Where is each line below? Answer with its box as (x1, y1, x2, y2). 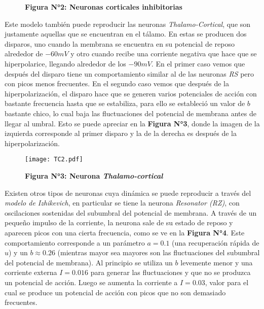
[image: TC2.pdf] (25, 156, 83, 163)
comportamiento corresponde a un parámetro (5, 237, 145, 248)
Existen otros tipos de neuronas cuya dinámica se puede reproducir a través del (5, 187, 251, 198)
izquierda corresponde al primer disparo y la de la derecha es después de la (5, 128, 237, 139)
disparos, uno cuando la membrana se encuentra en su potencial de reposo (5, 38, 235, 49)
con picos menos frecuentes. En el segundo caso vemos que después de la (5, 78, 229, 89)
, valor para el (205, 277, 249, 287)
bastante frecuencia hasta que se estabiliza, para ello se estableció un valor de (5, 98, 245, 109)
